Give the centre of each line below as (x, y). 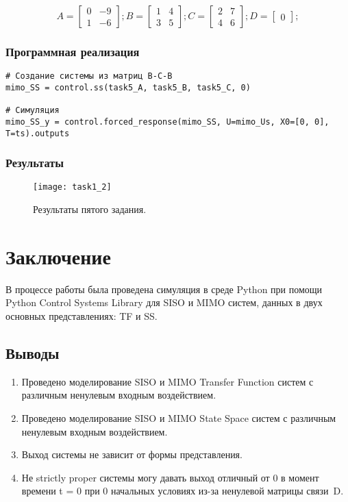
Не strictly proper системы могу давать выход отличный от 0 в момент (170, 477)
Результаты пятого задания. (90, 209)
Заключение (58, 256)
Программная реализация (73, 51)
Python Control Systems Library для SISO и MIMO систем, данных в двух (164, 302)
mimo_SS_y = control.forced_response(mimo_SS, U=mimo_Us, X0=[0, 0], (167, 122)
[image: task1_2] (72, 187)
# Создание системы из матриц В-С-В (89, 76)
